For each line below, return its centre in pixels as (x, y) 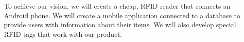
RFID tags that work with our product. (63, 34)
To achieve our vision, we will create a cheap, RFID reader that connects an (117, 6)
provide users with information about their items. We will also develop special (120, 25)
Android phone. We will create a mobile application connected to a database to (122, 15)
